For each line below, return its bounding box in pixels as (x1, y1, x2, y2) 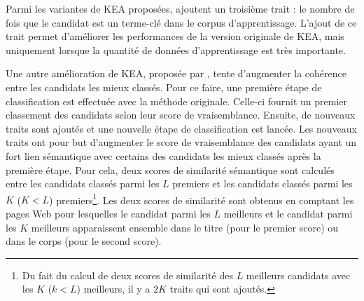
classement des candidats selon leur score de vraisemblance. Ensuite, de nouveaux (6, 107, 356, 122)
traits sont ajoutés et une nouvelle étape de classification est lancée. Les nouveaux (6, 121, 357, 135)
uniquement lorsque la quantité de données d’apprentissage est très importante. (6, 42, 346, 57)
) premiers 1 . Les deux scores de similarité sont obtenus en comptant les (49, 190, 354, 207)
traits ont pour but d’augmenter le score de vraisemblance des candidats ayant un (6, 135, 357, 149)
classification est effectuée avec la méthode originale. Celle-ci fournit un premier (6, 93, 347, 108)
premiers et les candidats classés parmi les (172, 176, 353, 191)
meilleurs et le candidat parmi (223, 206, 353, 220)
